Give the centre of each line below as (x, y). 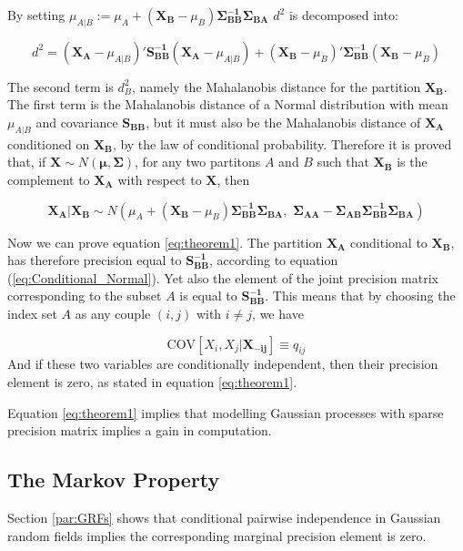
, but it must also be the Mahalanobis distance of (283, 122)
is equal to (208, 296)
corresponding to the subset (85, 296)
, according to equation (274, 260)
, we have (278, 313)
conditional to (389, 242)
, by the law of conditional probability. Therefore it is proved (282, 143)
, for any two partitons (198, 162)
